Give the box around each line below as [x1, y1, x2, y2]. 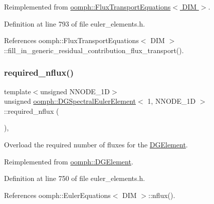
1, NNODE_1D [147, 96, 196, 106]
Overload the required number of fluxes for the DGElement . [4, 139, 188, 149]
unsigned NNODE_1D [40, 86, 110, 96]
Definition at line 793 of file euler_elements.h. [4, 18, 145, 29]
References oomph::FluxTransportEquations [4, 35, 139, 46]
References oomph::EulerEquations [4, 189, 111, 200]
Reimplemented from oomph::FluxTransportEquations [4, 2, 171, 12]
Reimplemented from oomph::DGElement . [4, 156, 133, 166]
